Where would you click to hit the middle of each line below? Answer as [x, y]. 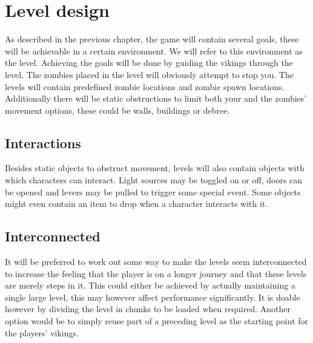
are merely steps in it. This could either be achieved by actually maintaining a [150, 285]
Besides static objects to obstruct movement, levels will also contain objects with [155, 168]
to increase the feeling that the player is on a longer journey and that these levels [156, 273]
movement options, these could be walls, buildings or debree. [117, 110]
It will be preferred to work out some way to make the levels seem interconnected [156, 262]
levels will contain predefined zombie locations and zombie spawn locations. [145, 86]
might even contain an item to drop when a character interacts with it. [137, 204]
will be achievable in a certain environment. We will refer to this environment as [154, 51]
